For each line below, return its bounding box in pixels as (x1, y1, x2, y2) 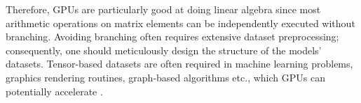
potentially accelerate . (6, 84, 103, 98)
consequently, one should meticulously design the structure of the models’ (6, 42, 322, 57)
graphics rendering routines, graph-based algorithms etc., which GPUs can (6, 70, 325, 84)
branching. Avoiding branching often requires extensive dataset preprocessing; (6, 29, 339, 44)
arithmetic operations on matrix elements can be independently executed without (6, 15, 355, 30)
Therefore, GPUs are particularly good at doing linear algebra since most (6, 2, 321, 16)
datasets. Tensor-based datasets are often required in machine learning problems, (6, 56, 353, 71)
